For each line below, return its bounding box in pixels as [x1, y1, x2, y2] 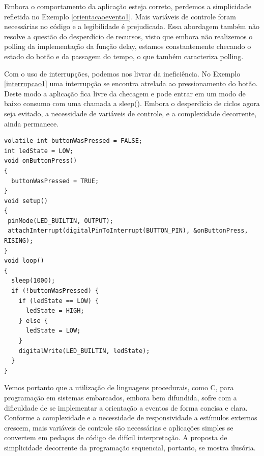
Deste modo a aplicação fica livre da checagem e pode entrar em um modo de [4, 88, 246, 98]
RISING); [4, 237, 34, 245]
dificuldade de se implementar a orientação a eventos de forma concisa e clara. [4, 402, 248, 413]
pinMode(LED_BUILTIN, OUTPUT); [8, 217, 113, 224]
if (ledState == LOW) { [18, 297, 99, 305]
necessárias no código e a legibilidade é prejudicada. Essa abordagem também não [4, 21, 259, 32]
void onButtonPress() [4, 157, 77, 165]
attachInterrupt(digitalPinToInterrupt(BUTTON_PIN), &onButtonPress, [8, 227, 248, 235]
